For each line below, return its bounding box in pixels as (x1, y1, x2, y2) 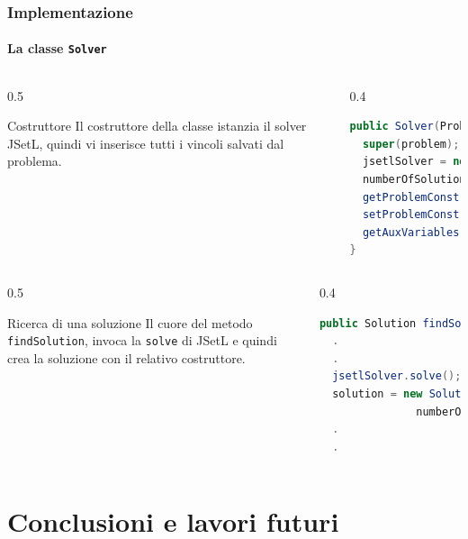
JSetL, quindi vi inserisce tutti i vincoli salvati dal (7, 133, 284, 152)
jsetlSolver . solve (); (332, 370, 462, 383)
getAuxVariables (362, 225, 460, 239)
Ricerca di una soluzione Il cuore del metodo (7, 313, 253, 332)
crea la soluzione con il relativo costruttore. (7, 348, 246, 367)
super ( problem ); (362, 137, 460, 151)
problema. (7, 151, 62, 170)
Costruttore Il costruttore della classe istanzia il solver (7, 116, 307, 135)
